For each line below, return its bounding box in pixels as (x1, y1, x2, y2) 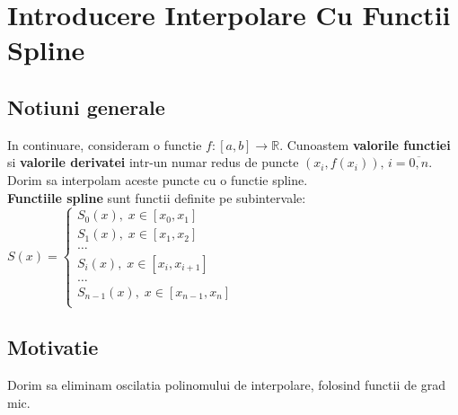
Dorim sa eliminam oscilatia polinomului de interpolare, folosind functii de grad (7, 375, 445, 394)
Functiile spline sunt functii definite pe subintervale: (7, 188, 306, 207)
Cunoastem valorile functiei (286, 135, 451, 154)
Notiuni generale (7, 93, 165, 120)
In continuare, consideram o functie (7, 135, 202, 154)
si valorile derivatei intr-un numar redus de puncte (7, 153, 299, 172)
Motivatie (7, 333, 99, 361)
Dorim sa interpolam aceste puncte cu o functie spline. (7, 170, 308, 189)
